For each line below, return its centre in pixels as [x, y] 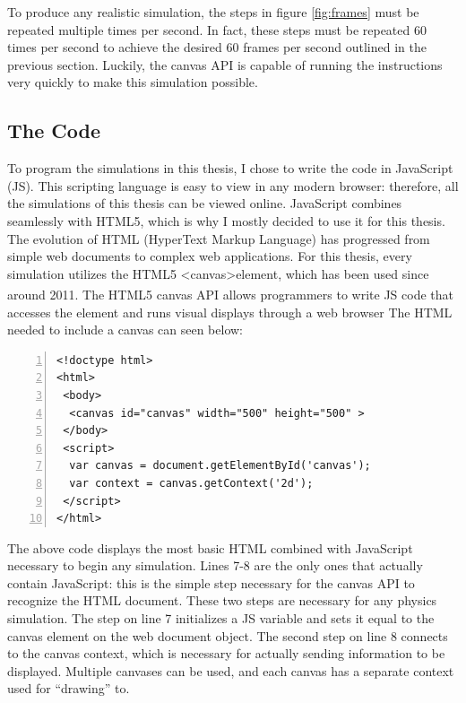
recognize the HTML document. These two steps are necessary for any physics [222, 600]
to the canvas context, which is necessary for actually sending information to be [226, 653]
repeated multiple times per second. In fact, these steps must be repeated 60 [217, 29]
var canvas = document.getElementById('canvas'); [220, 466]
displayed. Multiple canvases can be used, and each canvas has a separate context [231, 670]
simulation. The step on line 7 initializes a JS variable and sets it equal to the [221, 618]
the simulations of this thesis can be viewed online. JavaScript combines [205, 203]
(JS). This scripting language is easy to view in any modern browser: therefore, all [233, 185]
